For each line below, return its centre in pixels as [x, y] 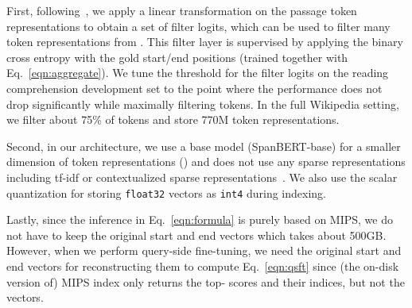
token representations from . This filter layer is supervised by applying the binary [205, 42]
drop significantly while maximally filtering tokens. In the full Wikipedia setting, [203, 104]
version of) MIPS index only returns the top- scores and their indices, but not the [206, 281]
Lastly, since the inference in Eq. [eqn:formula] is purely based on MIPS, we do [200, 219]
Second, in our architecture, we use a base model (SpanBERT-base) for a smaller [204, 146]
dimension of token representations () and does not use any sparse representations [206, 162]
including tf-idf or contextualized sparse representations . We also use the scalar [202, 177]
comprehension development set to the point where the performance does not [194, 88]
